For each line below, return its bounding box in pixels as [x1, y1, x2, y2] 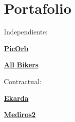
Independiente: [4, 27, 48, 37]
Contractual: [4, 76, 41, 86]
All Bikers [4, 60, 38, 70]
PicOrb [4, 43, 29, 53]
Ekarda [4, 92, 29, 103]
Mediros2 [4, 109, 36, 120]
